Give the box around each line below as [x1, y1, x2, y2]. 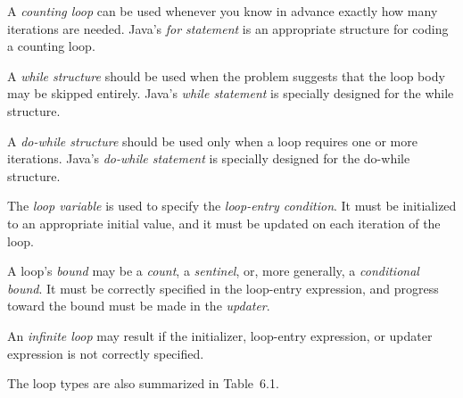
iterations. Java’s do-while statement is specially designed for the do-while [7, 149, 410, 168]
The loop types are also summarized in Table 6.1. [7, 374, 279, 393]
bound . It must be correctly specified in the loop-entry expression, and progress [7, 278, 439, 297]
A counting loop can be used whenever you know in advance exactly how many [7, 2, 438, 20]
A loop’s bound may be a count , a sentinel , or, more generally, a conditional [7, 261, 419, 280]
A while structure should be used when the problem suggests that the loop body [7, 66, 445, 85]
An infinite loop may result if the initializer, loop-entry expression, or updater [7, 326, 433, 344]
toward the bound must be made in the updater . [7, 296, 270, 315]
